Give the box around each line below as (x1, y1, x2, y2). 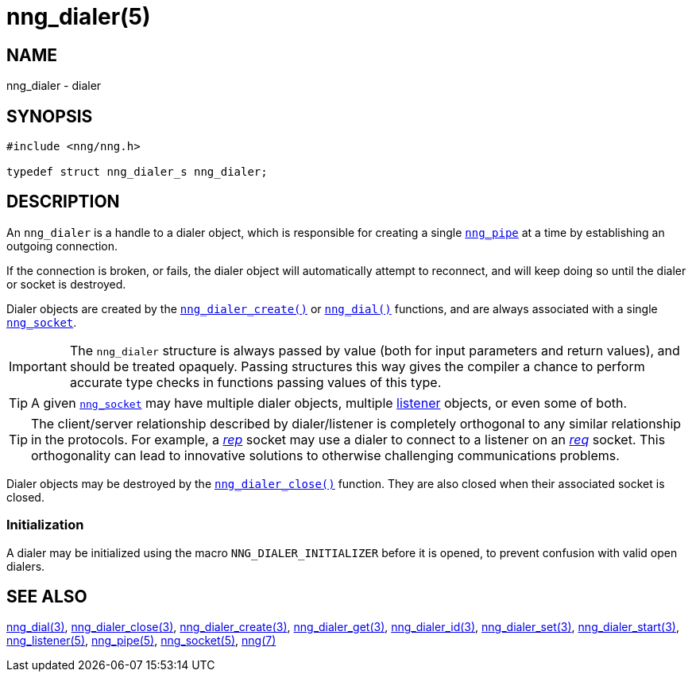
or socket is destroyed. (6, 277, 126, 291)
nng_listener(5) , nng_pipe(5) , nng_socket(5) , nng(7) (6, 633, 276, 648)
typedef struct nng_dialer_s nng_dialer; (6, 165, 268, 179)
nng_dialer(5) (6, 3, 151, 30)
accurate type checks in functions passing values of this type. (69, 374, 442, 390)
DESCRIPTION (6, 192, 120, 212)
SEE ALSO (6, 587, 87, 607)
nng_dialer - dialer (6, 79, 102, 93)
